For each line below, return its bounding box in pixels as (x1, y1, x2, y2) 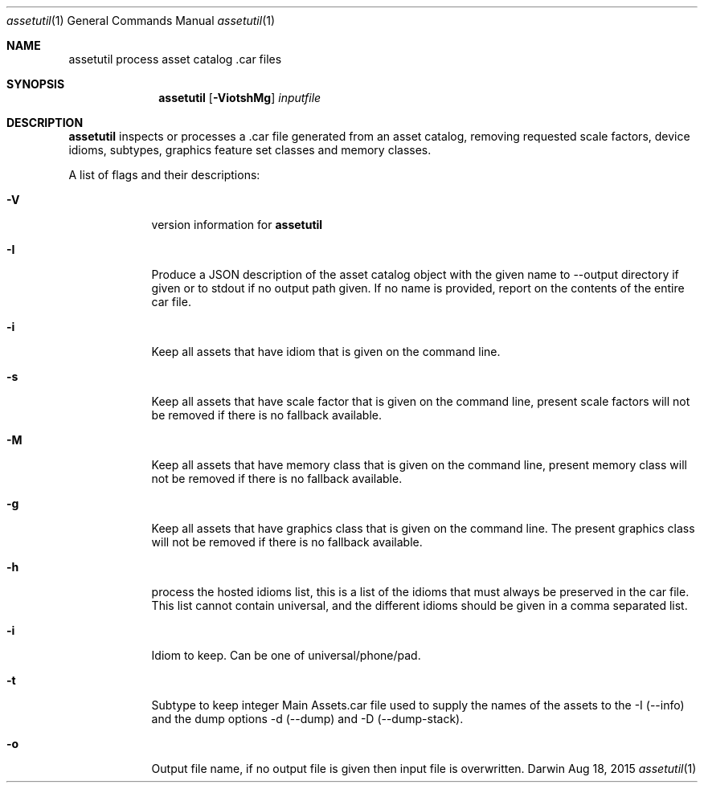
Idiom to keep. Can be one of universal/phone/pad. (151, 648, 421, 662)
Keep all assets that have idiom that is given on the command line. (151, 345, 501, 358)
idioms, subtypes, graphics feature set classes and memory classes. (68, 143, 432, 157)
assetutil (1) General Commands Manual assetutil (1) (6, 14, 276, 27)
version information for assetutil (151, 218, 323, 231)
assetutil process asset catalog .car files (68, 52, 282, 66)
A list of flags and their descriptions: (68, 168, 260, 182)
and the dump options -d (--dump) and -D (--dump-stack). (151, 712, 464, 726)
